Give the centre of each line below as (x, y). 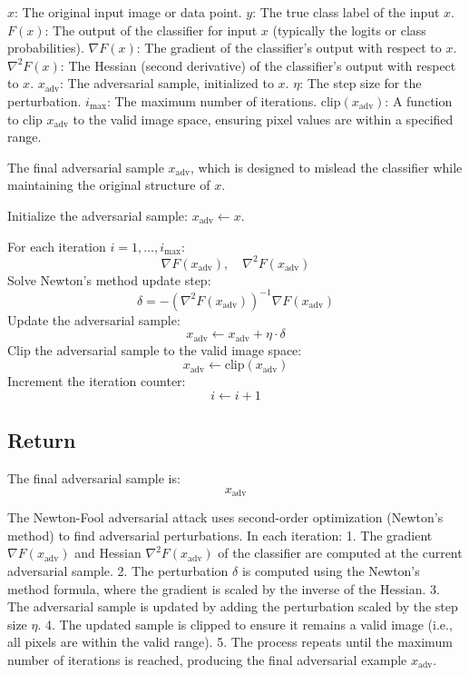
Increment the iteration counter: (97, 381)
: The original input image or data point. (128, 12)
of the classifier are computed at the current (340, 553)
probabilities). (46, 48)
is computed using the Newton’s (331, 570)
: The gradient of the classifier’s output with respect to (289, 48)
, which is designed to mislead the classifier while (326, 167)
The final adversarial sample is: (94, 478)
